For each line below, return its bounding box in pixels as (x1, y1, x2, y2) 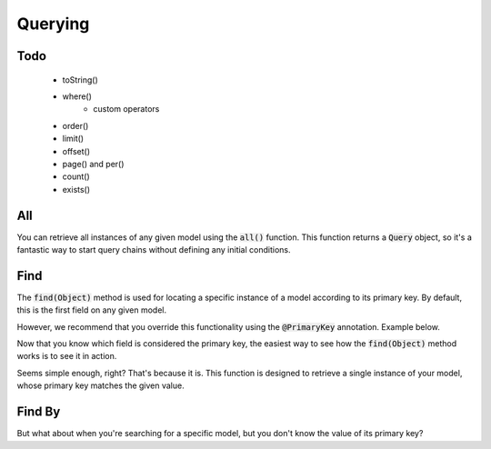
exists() (62, 184, 91, 195)
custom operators (93, 104, 160, 115)
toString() (62, 74, 99, 85)
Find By (16, 404, 61, 420)
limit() (62, 133, 85, 145)
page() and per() (62, 158, 125, 169)
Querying (16, 14, 90, 34)
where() (62, 91, 93, 102)
